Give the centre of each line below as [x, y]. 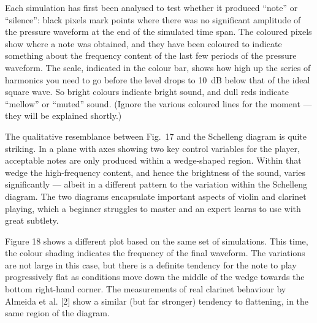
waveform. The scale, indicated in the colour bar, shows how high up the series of [158, 67]
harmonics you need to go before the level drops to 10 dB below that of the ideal [158, 79]
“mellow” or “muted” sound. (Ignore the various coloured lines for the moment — [158, 103]
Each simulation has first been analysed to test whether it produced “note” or [151, 7]
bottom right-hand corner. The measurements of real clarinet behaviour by [146, 289]
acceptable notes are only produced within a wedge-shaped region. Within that [153, 160]
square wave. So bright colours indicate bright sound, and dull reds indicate [147, 92]
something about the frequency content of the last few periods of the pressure [151, 55]
